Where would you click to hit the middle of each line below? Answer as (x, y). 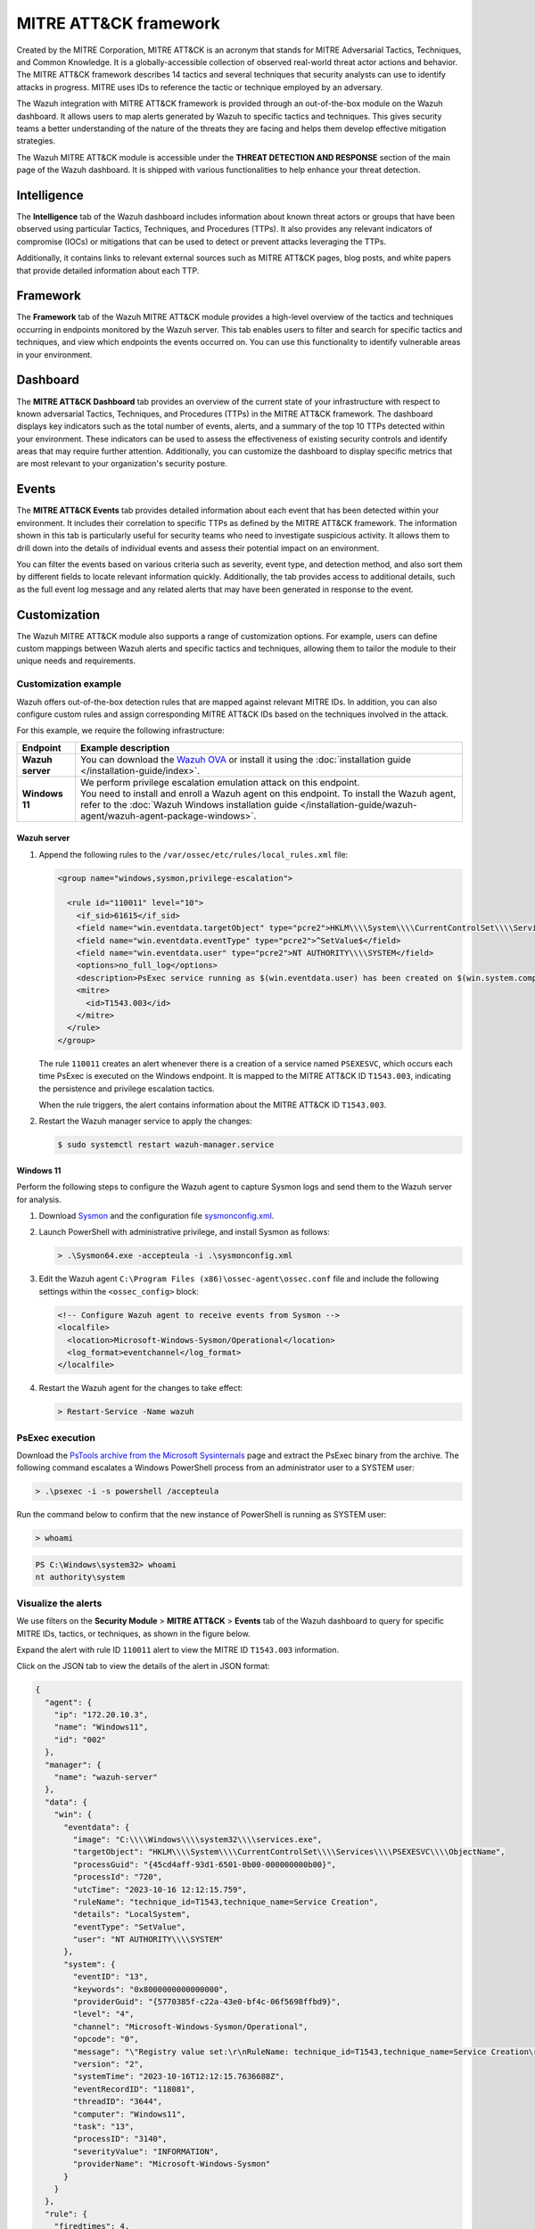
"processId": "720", (118, 1877)
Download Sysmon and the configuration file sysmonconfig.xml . (156, 1216)
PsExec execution (56, 1437)
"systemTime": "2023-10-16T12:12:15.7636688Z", (179, 2077)
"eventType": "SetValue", (129, 1927)
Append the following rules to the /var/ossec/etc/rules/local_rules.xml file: (193, 854)
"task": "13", (103, 2126)
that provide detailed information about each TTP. (108, 270)
